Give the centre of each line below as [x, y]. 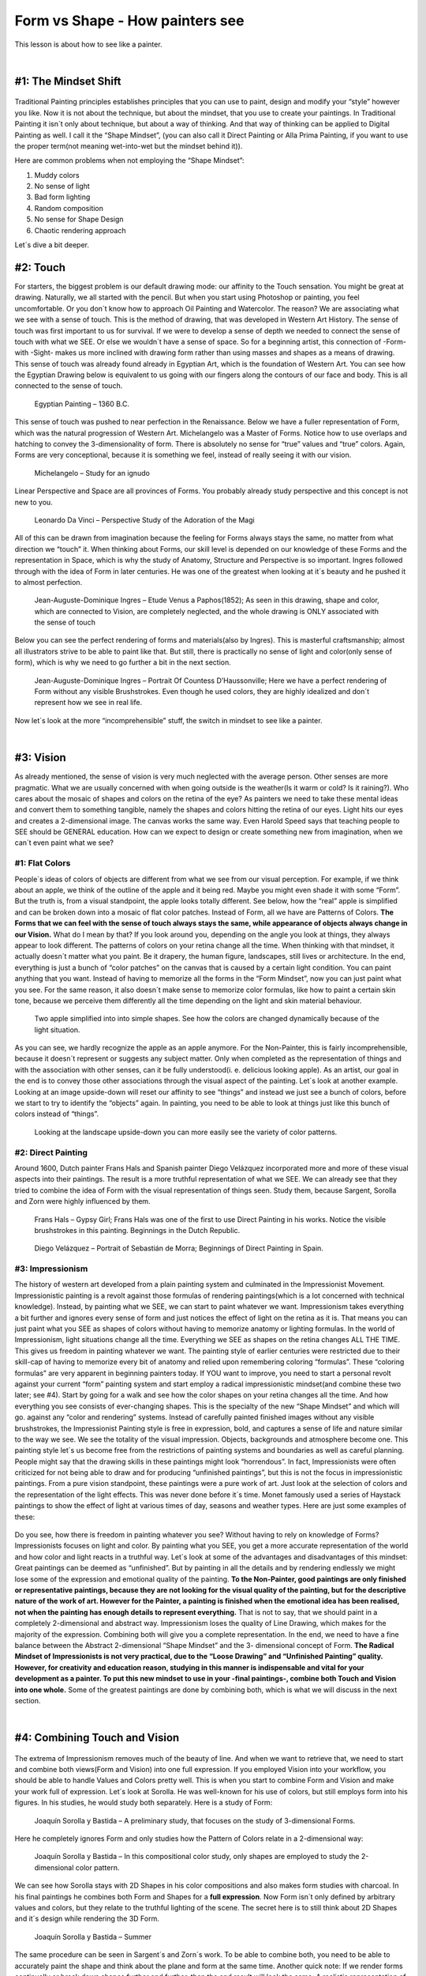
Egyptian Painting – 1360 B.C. [82, 404]
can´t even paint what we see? [64, 843]
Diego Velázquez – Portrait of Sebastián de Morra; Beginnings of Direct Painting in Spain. [179, 1248]
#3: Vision [40, 758]
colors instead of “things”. [56, 1114]
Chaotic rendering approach [80, 230]
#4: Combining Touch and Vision [97, 1738]
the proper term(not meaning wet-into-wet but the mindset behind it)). [129, 145]
